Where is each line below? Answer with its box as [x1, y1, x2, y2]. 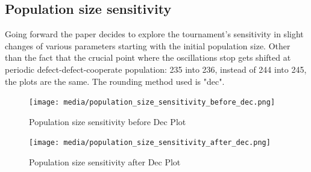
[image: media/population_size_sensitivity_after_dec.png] [29, 138, 271, 147]
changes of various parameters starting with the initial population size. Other [5, 39, 291, 52]
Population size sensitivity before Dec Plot [29, 115, 186, 127]
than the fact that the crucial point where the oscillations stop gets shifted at [5, 51, 291, 64]
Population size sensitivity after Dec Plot [29, 156, 181, 168]
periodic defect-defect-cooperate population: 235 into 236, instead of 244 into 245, [5, 63, 307, 75]
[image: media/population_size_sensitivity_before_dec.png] [29, 98, 275, 107]
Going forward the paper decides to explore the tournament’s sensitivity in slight [5, 28, 304, 40]
